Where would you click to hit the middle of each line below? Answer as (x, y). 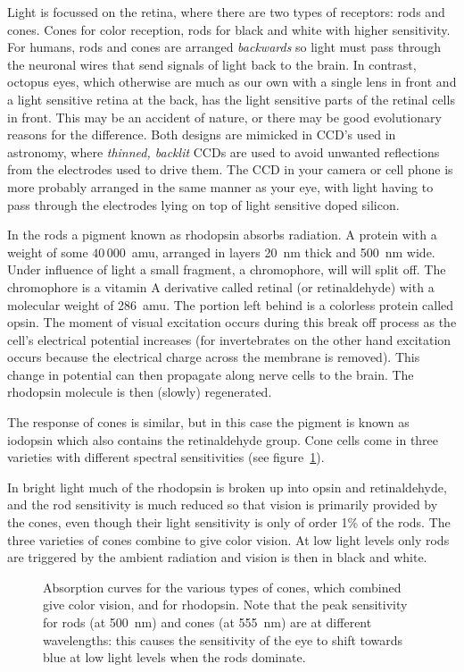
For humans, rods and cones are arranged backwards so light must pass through (224, 47)
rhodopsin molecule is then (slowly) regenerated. (140, 392)
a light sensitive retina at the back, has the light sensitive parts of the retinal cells (231, 99)
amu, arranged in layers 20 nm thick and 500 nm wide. (283, 252)
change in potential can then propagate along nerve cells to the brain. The (211, 374)
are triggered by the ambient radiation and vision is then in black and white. (217, 557)
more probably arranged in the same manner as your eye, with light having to (220, 186)
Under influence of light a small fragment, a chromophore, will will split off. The (227, 269)
